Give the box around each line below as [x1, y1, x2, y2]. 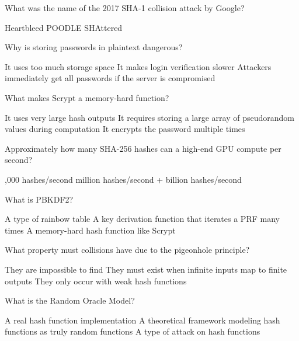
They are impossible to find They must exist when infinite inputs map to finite [5, 263, 287, 275]
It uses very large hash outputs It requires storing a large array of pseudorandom [5, 111, 294, 123]
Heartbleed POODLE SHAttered [5, 21, 123, 33]
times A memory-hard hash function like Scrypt [5, 224, 176, 236]
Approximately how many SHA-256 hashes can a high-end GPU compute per [5, 142, 281, 154]
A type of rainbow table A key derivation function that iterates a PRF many [5, 213, 280, 225]
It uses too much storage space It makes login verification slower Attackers [5, 60, 272, 72]
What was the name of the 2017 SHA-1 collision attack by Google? [5, 2, 245, 13]
